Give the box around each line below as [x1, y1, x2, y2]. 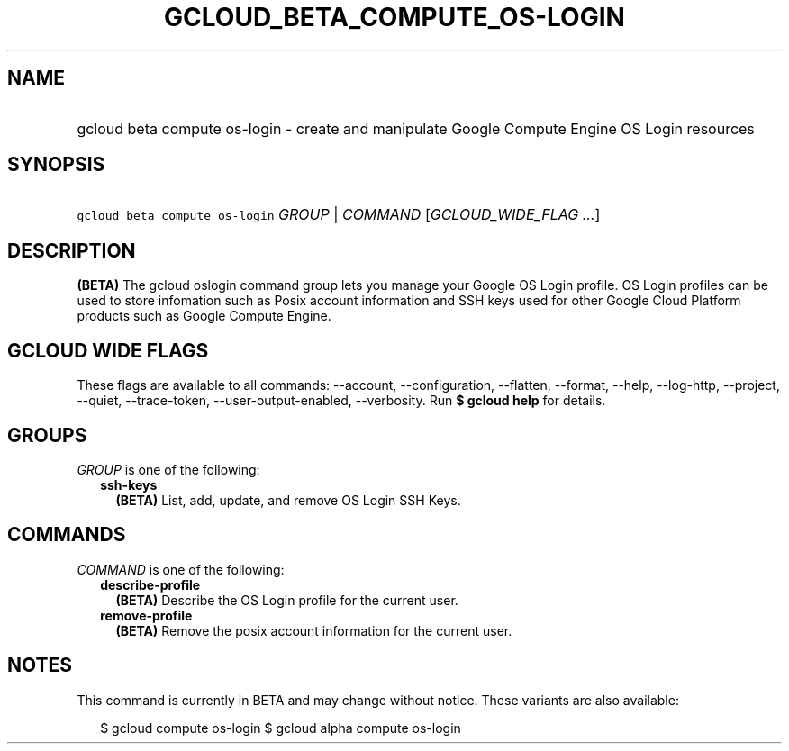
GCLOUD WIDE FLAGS [7, 339, 209, 362]
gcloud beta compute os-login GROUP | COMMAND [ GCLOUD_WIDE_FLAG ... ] [77, 205, 601, 224]
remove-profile [100, 607, 193, 623]
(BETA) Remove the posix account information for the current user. [115, 622, 512, 638]
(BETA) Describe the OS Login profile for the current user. [115, 592, 458, 608]
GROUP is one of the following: [77, 461, 260, 477]
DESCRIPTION [7, 239, 136, 262]
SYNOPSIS [7, 153, 105, 176]
